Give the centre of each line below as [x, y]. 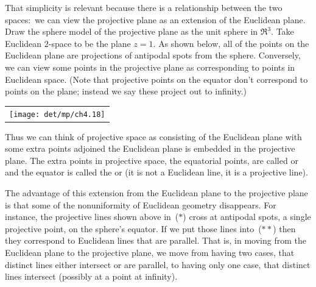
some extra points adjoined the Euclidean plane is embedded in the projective [150, 148]
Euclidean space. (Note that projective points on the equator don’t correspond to [156, 79]
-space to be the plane [90, 43]
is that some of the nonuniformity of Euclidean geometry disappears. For [141, 204]
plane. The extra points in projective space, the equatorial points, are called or [152, 160]
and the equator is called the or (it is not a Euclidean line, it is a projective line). [156, 172]
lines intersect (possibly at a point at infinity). [91, 276]
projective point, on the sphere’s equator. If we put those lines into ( [133, 228]
